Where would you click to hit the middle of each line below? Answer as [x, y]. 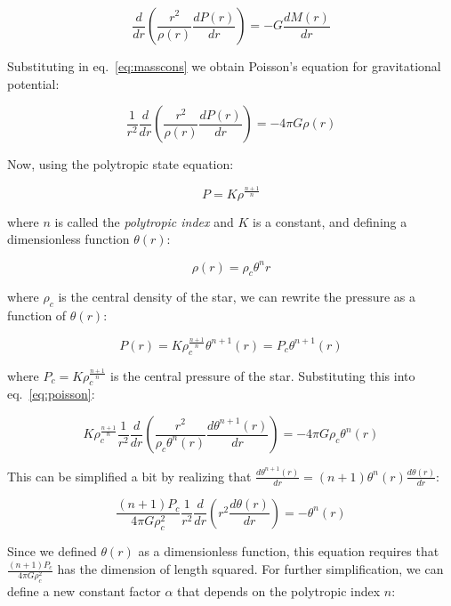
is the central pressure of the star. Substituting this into [263, 375]
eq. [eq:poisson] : [51, 394]
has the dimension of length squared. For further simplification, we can [250, 569]
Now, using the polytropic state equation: [121, 164]
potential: [33, 83]
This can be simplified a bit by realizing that [129, 476]
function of [37, 315]
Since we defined [52, 551]
